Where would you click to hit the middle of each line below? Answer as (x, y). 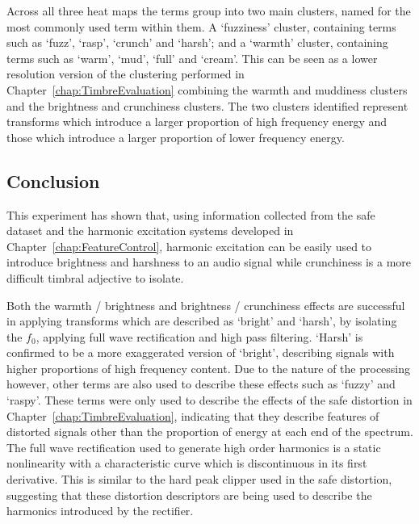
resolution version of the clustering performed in (126, 74)
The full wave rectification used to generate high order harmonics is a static (194, 447)
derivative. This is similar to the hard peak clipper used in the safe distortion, (199, 479)
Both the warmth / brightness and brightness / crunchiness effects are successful (206, 305)
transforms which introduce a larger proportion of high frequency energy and (197, 122)
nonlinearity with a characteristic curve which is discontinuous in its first (187, 463)
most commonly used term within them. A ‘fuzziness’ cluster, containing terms (201, 26)
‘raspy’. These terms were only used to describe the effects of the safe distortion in (209, 400)
